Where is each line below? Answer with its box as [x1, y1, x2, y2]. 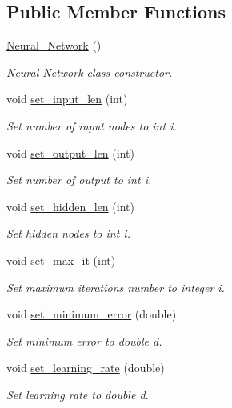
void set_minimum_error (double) [6, 306, 177, 322]
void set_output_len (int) [6, 144, 134, 161]
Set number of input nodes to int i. [6, 117, 177, 134]
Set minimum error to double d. [6, 332, 162, 349]
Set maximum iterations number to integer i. [6, 278, 225, 295]
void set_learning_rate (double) [6, 359, 165, 376]
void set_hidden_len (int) [6, 198, 134, 214]
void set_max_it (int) [6, 251, 116, 268]
